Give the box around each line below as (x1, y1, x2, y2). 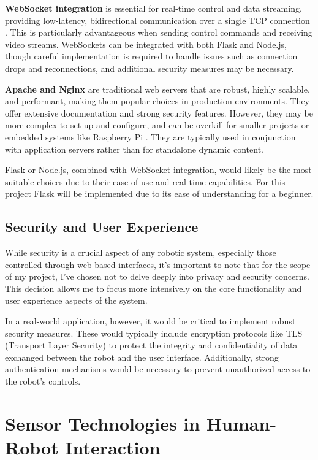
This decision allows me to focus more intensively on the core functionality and (5, 282, 302, 294)
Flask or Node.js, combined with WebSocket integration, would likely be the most (5, 163, 312, 176)
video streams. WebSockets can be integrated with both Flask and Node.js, (5, 37, 287, 50)
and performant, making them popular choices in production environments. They (5, 94, 310, 107)
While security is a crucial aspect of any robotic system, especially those (5, 246, 276, 259)
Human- (206, 410, 277, 435)
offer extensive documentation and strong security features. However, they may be (5, 106, 313, 119)
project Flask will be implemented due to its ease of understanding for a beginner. (5, 187, 314, 200)
